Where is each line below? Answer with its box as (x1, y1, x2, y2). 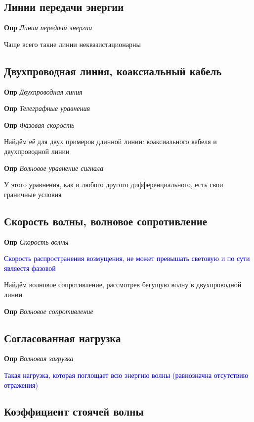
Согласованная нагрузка (4, 330, 121, 345)
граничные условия (4, 189, 62, 199)
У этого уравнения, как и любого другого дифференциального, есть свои (4, 179, 223, 190)
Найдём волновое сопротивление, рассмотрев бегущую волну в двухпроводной (4, 279, 242, 290)
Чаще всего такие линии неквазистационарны (4, 39, 141, 49)
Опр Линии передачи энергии (4, 22, 92, 33)
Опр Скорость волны (4, 236, 69, 247)
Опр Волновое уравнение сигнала (4, 162, 104, 173)
